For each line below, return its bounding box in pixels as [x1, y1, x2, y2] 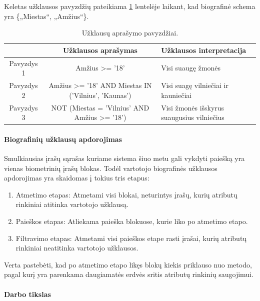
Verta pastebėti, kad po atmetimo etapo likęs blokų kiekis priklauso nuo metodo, [4, 259, 252, 269]
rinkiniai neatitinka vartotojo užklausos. [15, 242, 138, 253]
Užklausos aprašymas [62, 44, 137, 55]
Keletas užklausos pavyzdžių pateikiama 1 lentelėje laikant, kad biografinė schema [4, 1, 255, 11]
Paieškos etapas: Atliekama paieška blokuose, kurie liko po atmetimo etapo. [15, 215, 248, 226]
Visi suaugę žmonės [161, 62, 220, 73]
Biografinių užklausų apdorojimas [4, 133, 122, 144]
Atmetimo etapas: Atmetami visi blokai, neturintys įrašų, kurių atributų [15, 189, 237, 199]
